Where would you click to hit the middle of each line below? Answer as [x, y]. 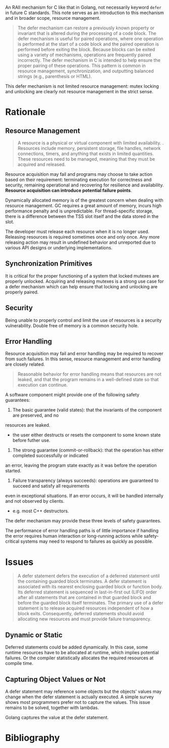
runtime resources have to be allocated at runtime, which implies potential [82, 653]
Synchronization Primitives [49, 264]
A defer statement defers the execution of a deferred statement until [89, 576]
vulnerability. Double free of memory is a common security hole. [72, 325]
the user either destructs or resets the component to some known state [87, 435]
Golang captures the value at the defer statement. [57, 717]
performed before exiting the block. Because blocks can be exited [86, 49]
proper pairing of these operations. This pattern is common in [81, 66]
